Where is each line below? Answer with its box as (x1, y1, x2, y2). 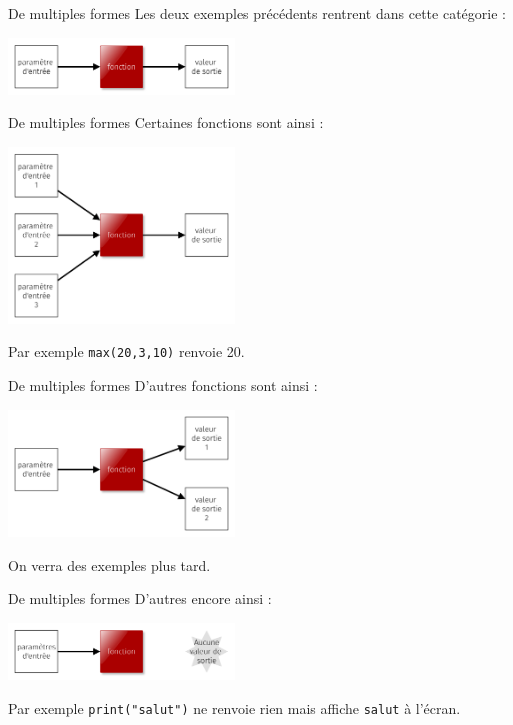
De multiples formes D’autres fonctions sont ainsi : (8, 375, 318, 396)
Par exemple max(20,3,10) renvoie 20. (8, 341, 245, 362)
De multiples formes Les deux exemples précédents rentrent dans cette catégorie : (8, 3, 506, 23)
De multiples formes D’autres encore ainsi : (8, 588, 272, 609)
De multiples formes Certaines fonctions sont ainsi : (8, 112, 324, 133)
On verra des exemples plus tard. (8, 554, 211, 575)
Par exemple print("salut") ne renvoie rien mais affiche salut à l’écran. (8, 697, 461, 718)
